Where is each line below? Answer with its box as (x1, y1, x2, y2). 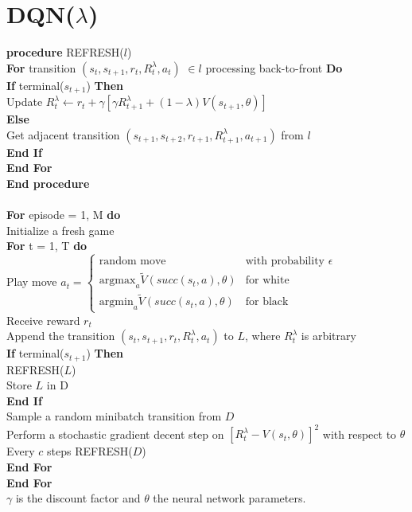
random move (99, 256, 166, 268)
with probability (245, 256, 325, 268)
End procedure (6, 174, 90, 191)
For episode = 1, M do (6, 206, 121, 223)
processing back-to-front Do (205, 59, 343, 76)
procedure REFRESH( (6, 44, 124, 61)
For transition (6, 59, 76, 76)
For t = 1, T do (6, 237, 87, 254)
